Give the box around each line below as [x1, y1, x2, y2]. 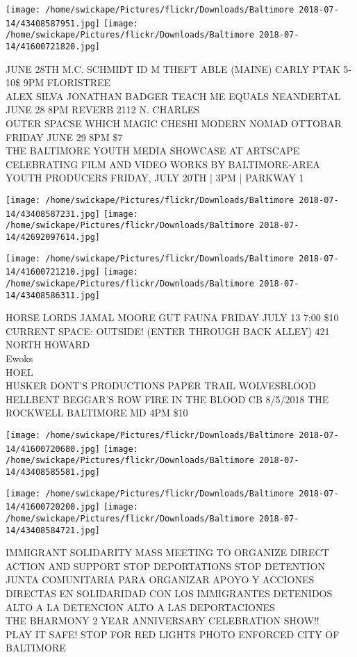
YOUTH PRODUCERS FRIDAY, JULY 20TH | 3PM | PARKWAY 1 [6, 170, 304, 185]
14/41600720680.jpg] [6, 444, 101, 454]
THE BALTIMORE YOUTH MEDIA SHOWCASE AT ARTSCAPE [6, 143, 300, 158]
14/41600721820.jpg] [6, 41, 101, 51]
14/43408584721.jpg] [6, 525, 101, 535]
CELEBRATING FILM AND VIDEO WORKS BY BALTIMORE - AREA [6, 156, 320, 171]
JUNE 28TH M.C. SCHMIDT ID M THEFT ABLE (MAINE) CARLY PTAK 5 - [6, 61, 351, 76]
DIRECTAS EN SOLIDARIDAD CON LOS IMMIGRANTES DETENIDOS [6, 586, 333, 600]
